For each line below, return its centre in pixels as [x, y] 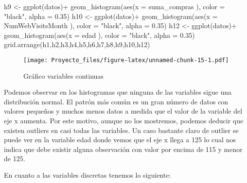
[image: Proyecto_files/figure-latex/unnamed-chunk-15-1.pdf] [126, 60]
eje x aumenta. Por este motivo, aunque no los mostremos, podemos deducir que [124, 120]
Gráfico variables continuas [63, 75]
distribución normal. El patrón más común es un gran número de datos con [116, 101]
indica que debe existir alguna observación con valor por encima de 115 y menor [123, 149]
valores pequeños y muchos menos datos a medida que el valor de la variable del [123, 111]
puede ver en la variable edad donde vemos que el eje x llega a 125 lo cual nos [120, 140]
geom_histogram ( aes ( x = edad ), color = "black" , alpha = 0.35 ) [99, 35]
